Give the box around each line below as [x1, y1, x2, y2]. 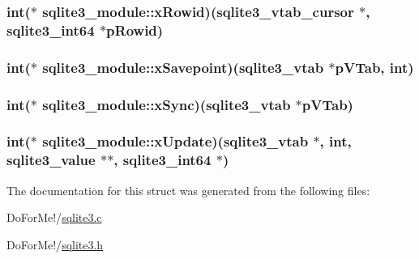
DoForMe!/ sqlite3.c [6, 209, 102, 226]
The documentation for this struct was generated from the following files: [6, 181, 370, 198]
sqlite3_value [6, 150, 96, 170]
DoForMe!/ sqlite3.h [6, 236, 104, 253]
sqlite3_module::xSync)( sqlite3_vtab [42, 94, 291, 114]
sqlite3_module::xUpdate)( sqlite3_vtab [42, 131, 309, 151]
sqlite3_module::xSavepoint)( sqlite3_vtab [42, 57, 324, 77]
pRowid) [106, 19, 164, 40]
